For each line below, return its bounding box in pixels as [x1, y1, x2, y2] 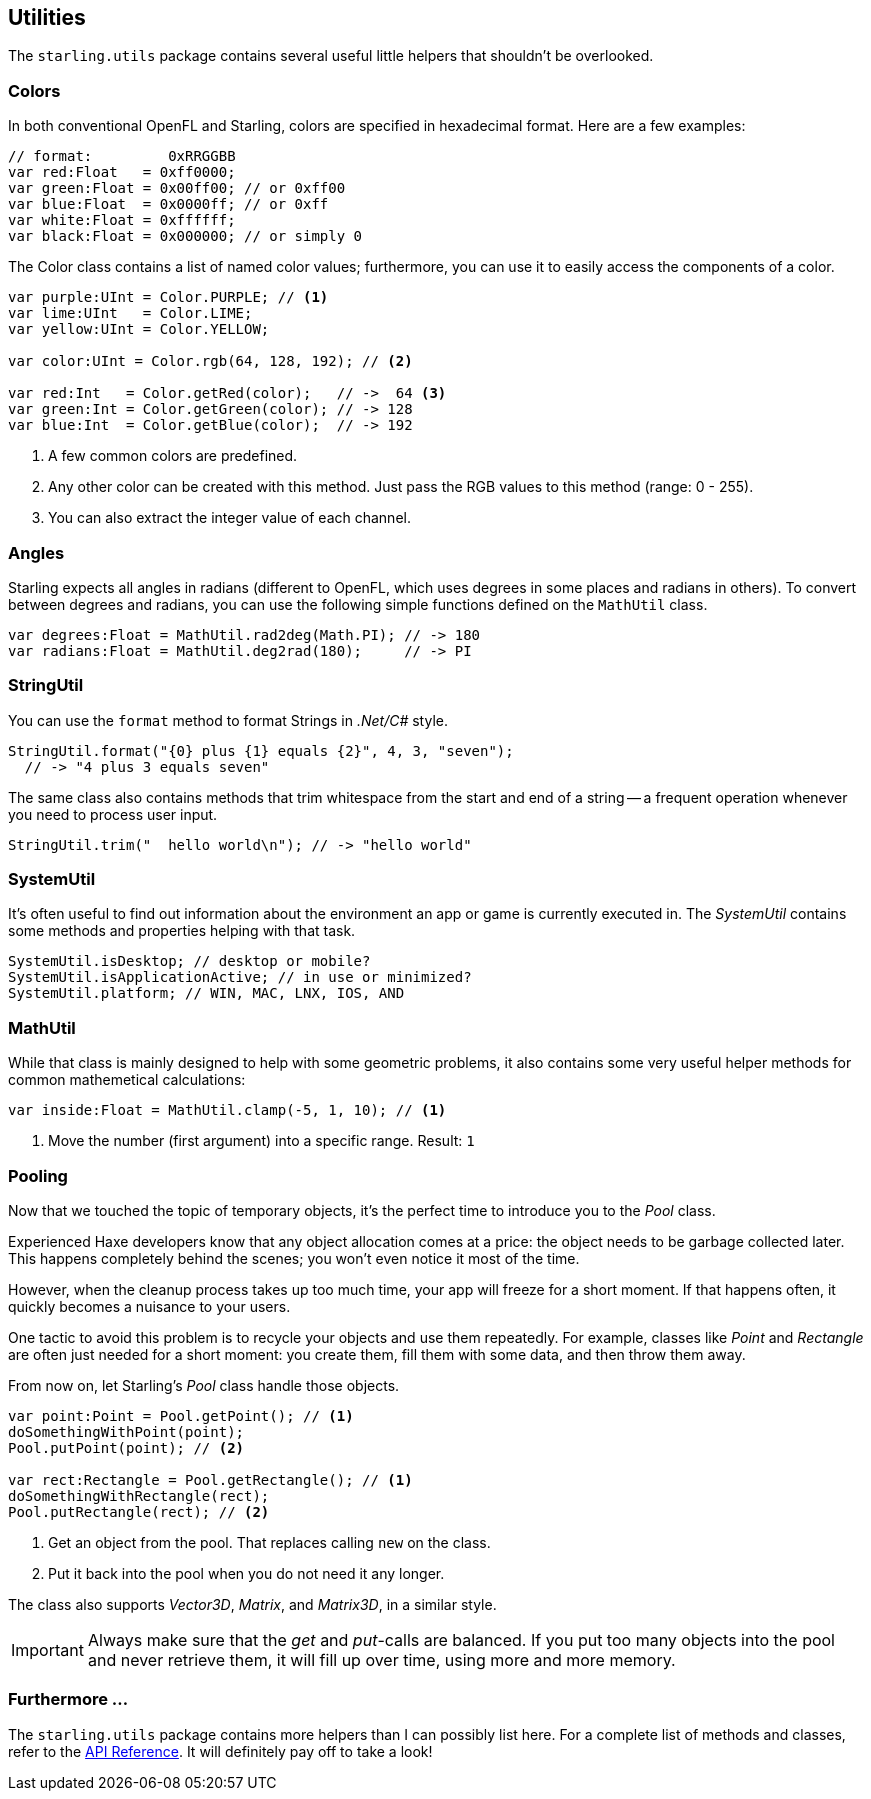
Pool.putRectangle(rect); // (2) [8, 1503, 270, 1520]
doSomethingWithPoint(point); [8, 1423, 245, 1440]
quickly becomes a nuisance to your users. [8, 1297, 291, 1315]
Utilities [8, 5, 86, 30]
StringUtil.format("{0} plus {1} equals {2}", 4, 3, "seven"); [8, 742, 514, 759]
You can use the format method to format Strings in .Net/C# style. [8, 711, 448, 729]
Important [11, 1639, 84, 1660]
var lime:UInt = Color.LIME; [8, 305, 253, 322]
